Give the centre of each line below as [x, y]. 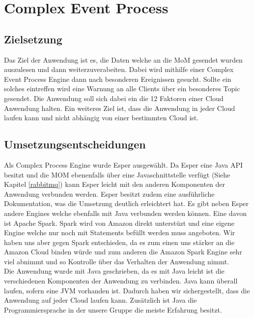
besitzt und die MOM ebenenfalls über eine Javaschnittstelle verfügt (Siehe [117, 174]
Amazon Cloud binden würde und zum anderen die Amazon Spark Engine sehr [123, 252]
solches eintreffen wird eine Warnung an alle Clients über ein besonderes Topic [122, 88]
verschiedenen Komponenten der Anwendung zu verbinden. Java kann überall [121, 281]
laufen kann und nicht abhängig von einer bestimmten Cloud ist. [101, 118]
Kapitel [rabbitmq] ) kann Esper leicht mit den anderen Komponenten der [115, 184]
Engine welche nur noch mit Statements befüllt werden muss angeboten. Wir [120, 232]
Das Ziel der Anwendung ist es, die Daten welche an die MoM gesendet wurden [123, 59]
